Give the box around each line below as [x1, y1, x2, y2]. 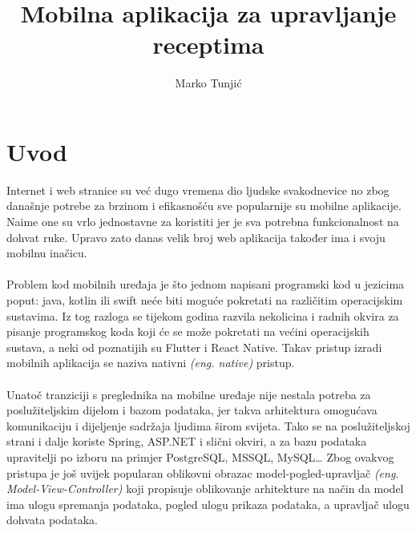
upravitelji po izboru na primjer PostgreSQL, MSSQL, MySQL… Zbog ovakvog [6, 448, 394, 465]
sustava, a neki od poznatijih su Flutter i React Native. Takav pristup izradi [6, 338, 382, 355]
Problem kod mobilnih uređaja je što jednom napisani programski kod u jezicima [6, 276, 405, 293]
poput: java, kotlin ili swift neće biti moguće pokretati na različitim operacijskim [6, 292, 403, 308]
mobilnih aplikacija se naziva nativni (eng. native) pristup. [6, 354, 295, 371]
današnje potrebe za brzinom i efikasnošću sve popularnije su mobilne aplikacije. [6, 197, 402, 214]
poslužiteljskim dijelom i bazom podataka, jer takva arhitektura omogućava [6, 402, 378, 418]
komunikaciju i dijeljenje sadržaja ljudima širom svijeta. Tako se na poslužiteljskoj [6, 417, 410, 434]
